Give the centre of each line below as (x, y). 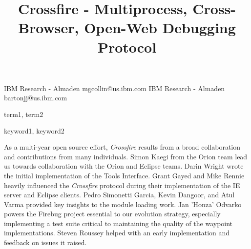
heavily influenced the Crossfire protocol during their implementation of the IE (122, 185)
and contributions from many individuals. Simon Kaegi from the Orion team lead (126, 156)
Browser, (49, 28)
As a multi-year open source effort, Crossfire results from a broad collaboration (122, 147)
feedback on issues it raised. (45, 242)
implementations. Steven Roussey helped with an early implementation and (117, 233)
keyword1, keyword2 (34, 130)
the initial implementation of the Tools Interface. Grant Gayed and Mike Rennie (124, 175)
